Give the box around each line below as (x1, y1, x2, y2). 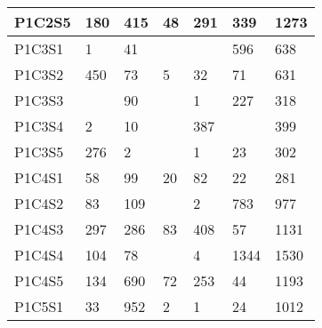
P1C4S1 (14, 167, 64, 188)
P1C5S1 (14, 296, 64, 316)
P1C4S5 (14, 270, 64, 291)
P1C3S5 (14, 141, 64, 162)
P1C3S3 (14, 90, 64, 110)
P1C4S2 (14, 193, 64, 213)
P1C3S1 (14, 38, 64, 59)
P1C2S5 (14, 12, 71, 32)
